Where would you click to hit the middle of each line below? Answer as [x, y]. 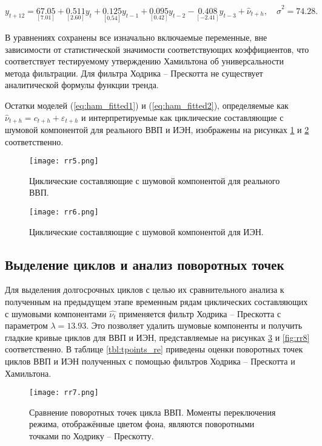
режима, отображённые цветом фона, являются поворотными [142, 424]
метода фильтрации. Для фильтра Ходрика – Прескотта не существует [134, 73]
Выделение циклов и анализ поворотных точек [145, 264]
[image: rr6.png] [64, 212]
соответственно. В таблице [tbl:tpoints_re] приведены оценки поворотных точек [154, 349]
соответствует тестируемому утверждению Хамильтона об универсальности [144, 61]
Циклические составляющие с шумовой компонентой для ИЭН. [146, 231]
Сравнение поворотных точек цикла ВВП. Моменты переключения [153, 412]
